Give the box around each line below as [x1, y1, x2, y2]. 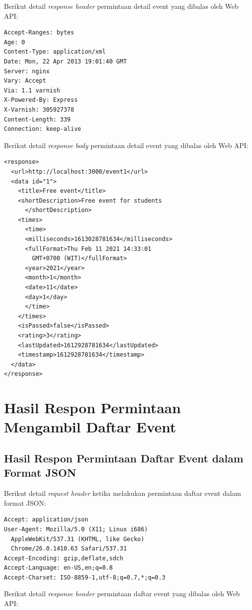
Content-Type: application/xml [4, 48, 106, 56]
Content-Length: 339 [4, 116, 71, 123]
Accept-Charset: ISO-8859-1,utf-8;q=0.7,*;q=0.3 [4, 574, 166, 581]
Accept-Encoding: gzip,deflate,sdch [4, 554, 124, 562]
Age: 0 [4, 38, 25, 46]
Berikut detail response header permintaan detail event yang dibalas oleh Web [4, 1, 239, 11]
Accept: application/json [4, 516, 88, 523]
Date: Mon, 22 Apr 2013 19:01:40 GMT [4, 58, 127, 65]
